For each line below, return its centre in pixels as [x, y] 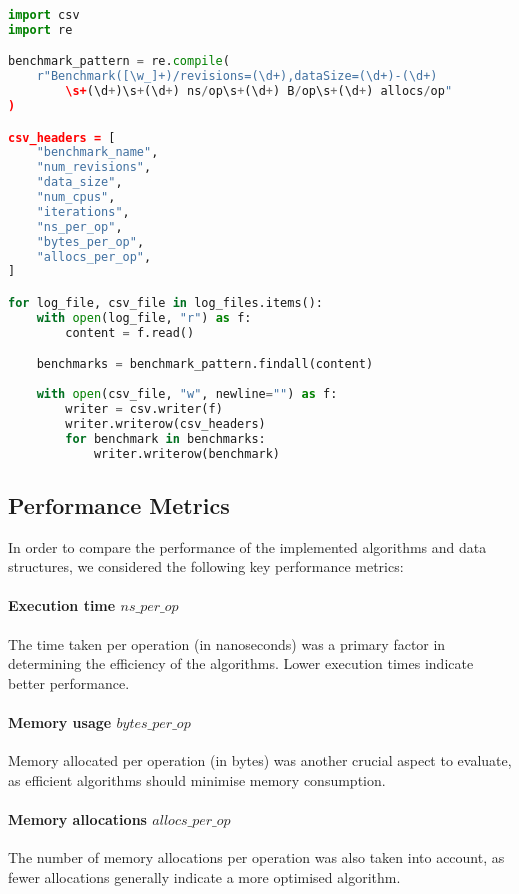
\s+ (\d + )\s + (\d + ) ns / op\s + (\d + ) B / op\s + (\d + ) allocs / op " [259, 91]
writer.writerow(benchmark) [187, 453]
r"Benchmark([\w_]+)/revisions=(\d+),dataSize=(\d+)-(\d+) [237, 76]
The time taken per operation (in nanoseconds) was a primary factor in [227, 643]
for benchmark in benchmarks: [165, 438]
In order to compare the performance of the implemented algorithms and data [247, 546]
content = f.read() [130, 332]
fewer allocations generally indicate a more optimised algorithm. [204, 876]
